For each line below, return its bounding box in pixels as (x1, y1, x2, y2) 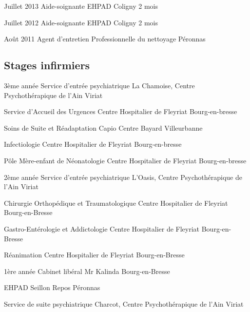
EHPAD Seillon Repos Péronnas (4, 282, 100, 292)
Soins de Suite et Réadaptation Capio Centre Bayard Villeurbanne (4, 122, 203, 133)
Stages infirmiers (4, 58, 90, 73)
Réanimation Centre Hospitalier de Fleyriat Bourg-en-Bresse (4, 250, 185, 260)
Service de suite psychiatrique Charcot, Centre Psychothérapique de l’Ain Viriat (4, 298, 244, 309)
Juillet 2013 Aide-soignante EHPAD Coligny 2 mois (4, 1, 158, 11)
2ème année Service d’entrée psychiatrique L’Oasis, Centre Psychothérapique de (4, 172, 242, 182)
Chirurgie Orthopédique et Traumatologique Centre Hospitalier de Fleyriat (4, 197, 228, 208)
